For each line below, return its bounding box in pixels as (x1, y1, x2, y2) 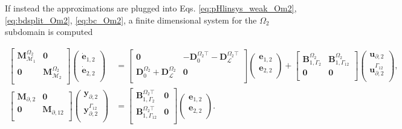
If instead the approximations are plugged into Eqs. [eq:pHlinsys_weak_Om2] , (5, 2, 297, 14)
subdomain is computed (5, 25, 93, 38)
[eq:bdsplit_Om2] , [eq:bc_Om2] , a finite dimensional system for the (5, 13, 257, 26)
